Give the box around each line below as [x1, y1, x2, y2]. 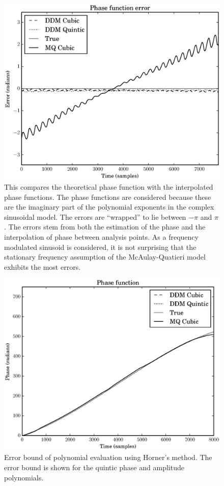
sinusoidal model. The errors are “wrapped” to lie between [4, 211, 186, 222]
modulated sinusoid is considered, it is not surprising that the [4, 241, 197, 252]
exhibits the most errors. [4, 261, 81, 272]
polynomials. [4, 472, 44, 482]
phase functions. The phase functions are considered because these [4, 191, 211, 202]
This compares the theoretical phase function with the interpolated [4, 182, 213, 192]
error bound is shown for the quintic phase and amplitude [4, 462, 184, 473]
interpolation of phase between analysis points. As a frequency [4, 232, 199, 242]
